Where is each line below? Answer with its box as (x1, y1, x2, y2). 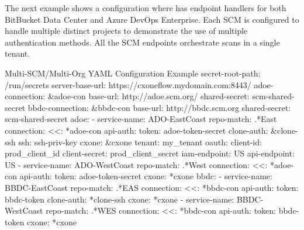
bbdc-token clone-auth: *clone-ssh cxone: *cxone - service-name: (5, 193, 234, 205)
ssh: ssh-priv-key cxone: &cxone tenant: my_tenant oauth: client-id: (18, 135, 262, 148)
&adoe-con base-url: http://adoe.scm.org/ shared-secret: (47, 90, 250, 102)
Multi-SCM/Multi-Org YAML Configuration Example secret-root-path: (5, 67, 261, 79)
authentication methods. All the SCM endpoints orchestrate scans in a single (5, 36, 280, 48)
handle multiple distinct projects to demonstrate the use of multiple (5, 25, 248, 37)
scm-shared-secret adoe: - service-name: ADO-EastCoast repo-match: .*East (5, 113, 277, 125)
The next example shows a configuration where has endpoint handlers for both (5, 2, 286, 13)
